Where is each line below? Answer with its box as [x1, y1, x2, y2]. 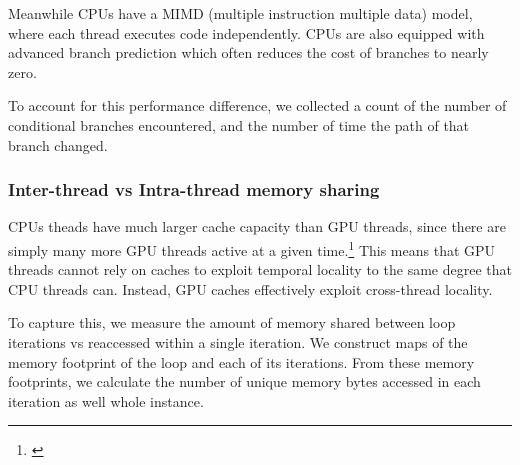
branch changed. [8, 134, 108, 155]
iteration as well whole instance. [8, 390, 204, 411]
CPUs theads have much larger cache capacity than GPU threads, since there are [8, 216, 506, 237]
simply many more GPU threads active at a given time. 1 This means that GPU [8, 236, 496, 260]
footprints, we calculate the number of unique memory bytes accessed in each [8, 371, 481, 392]
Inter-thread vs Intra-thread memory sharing [8, 177, 380, 202]
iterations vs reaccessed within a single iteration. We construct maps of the [8, 332, 468, 352]
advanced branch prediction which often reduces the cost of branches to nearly [8, 42, 489, 63]
